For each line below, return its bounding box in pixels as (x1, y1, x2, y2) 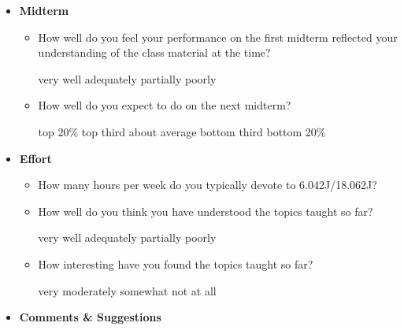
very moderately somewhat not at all (38, 282, 217, 298)
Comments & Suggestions (19, 309, 161, 325)
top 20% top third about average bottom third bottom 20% (38, 123, 326, 139)
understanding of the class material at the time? (38, 44, 271, 61)
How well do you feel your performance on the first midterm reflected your (38, 28, 398, 45)
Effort (19, 150, 52, 166)
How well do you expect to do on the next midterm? (38, 97, 291, 113)
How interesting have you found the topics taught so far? (38, 255, 313, 272)
